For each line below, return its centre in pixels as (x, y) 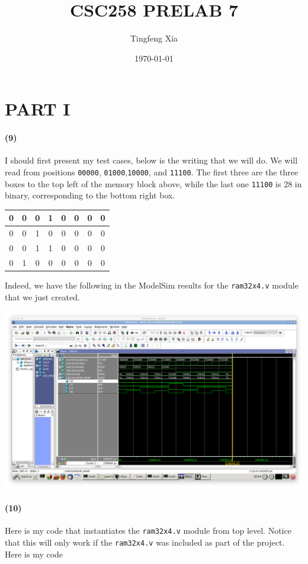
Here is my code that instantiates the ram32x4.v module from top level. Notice (148, 531)
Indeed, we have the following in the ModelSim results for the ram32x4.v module (152, 285)
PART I (38, 109)
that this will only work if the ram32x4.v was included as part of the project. (145, 542)
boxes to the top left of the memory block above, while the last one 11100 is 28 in (153, 183)
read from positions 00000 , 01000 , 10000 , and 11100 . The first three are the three (152, 172)
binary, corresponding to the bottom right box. (90, 195)
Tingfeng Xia (154, 38)
